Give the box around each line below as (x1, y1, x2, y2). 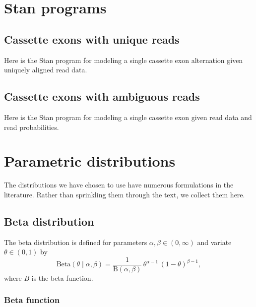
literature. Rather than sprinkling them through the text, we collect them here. (4, 189, 245, 199)
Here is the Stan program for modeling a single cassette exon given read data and (4, 112, 252, 122)
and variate (197, 237, 232, 247)
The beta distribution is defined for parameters (4, 237, 147, 247)
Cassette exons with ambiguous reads (4, 89, 200, 104)
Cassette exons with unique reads (4, 31, 180, 47)
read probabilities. (4, 122, 59, 132)
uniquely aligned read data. (4, 64, 87, 75)
